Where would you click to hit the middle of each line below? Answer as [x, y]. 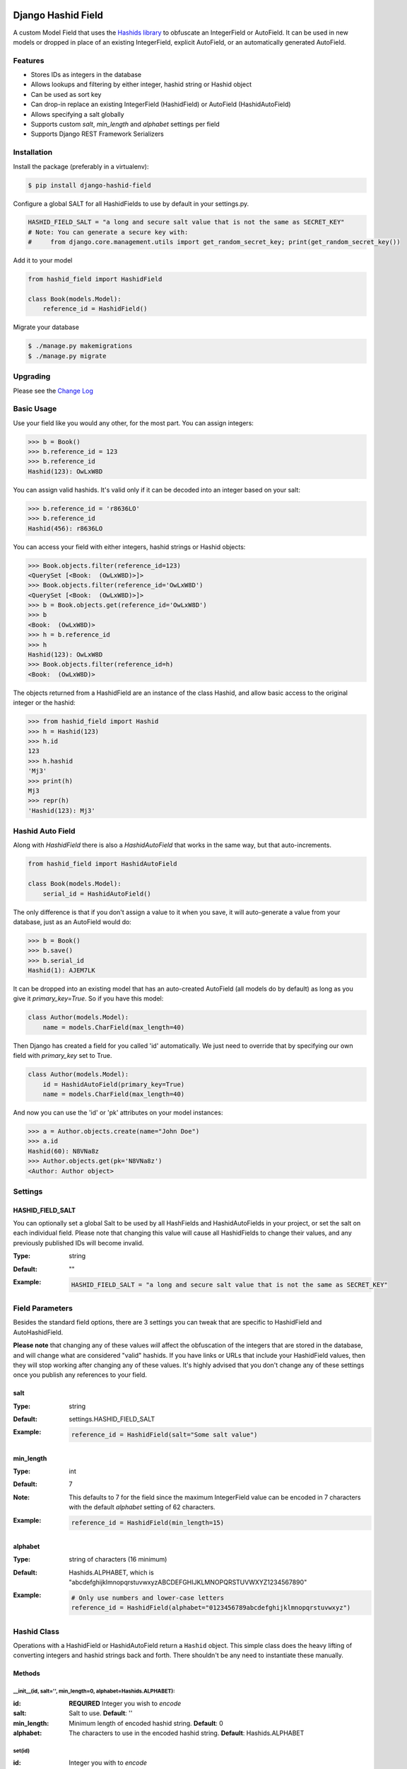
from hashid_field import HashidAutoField [102, 864]
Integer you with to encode [108, 1763]
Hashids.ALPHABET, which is [112, 1572]
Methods [26, 1673]
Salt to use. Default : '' [101, 1713]
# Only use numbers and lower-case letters [148, 1598]
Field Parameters [43, 1308]
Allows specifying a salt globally [77, 114]
